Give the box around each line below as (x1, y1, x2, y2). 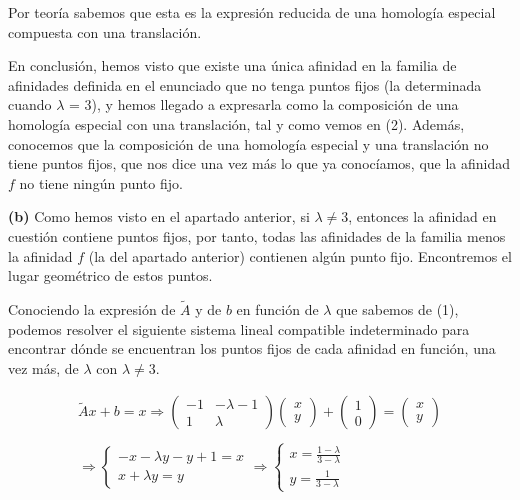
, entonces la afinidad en (348, 206, 497, 227)
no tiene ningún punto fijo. (19, 172, 183, 193)
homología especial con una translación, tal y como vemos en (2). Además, (8, 113, 465, 134)
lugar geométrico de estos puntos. (8, 265, 213, 286)
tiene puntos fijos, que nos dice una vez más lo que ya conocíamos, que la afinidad (8, 153, 511, 174)
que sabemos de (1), (336, 298, 459, 319)
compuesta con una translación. (8, 21, 202, 42)
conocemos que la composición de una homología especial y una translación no (8, 133, 489, 154)
